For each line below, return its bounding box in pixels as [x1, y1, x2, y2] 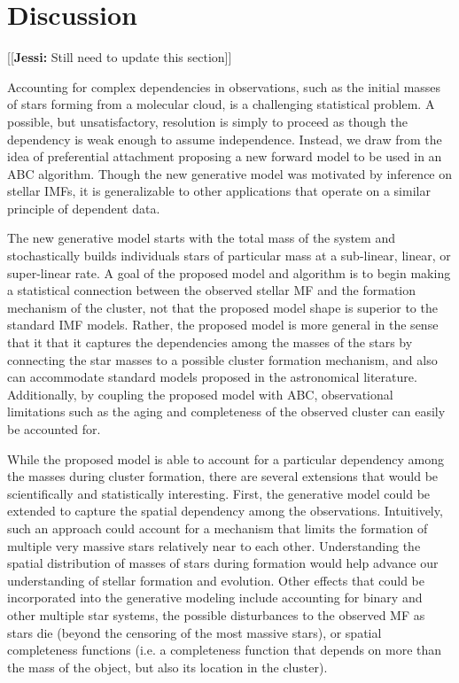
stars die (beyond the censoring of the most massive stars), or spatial [7, 623, 382, 641]
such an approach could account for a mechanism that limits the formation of [7, 518, 428, 537]
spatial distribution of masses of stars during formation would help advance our [7, 554, 439, 572]
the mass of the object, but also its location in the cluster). [7, 657, 328, 676]
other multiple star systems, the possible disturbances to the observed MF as [7, 605, 425, 624]
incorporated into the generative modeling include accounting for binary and [7, 588, 423, 607]
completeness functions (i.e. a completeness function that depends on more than [7, 640, 442, 659]
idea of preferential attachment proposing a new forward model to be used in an [7, 147, 442, 166]
